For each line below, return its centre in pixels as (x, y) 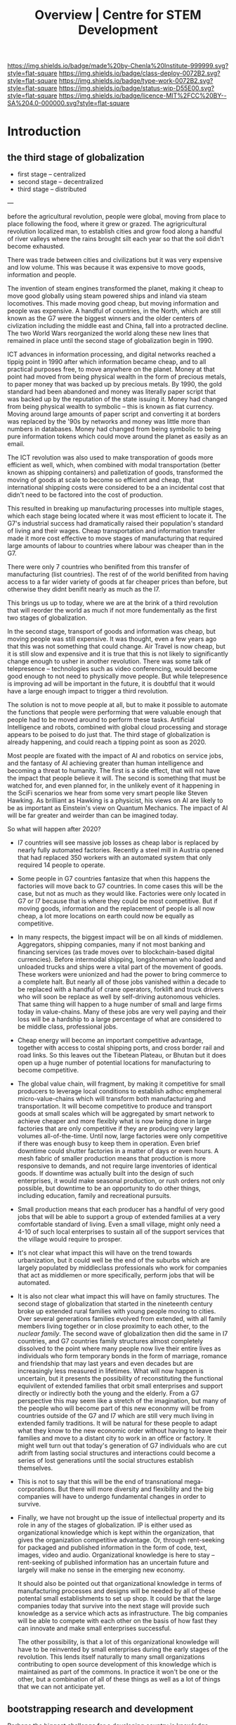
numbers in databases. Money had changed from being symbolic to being (114, 429)
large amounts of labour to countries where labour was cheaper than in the (116, 546)
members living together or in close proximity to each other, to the (113, 1326)
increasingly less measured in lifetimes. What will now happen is (110, 1371)
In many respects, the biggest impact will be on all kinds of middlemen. (120, 937)
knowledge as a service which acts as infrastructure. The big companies (123, 1613)
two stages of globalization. (47, 618)
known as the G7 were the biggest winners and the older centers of (105, 318)
